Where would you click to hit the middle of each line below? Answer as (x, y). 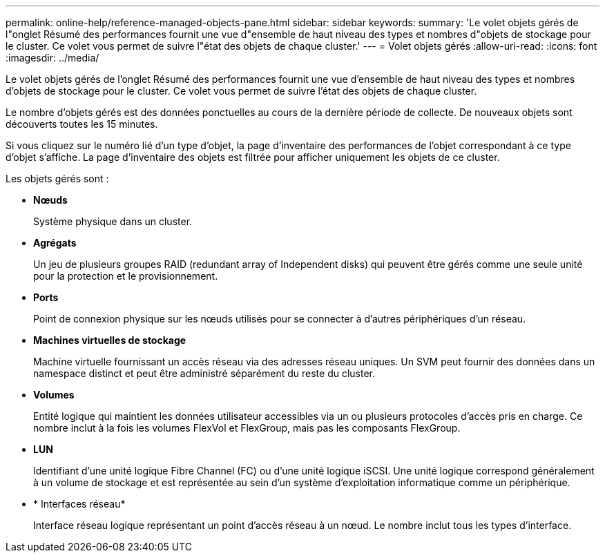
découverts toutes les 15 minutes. (82, 124)
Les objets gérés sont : (57, 179)
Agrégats (55, 243)
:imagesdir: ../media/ (52, 58)
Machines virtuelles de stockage (110, 340)
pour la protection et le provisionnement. (126, 276)
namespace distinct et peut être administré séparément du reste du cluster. (204, 373)
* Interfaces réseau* (79, 504)
